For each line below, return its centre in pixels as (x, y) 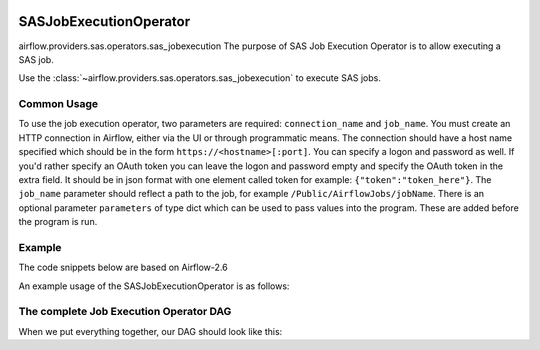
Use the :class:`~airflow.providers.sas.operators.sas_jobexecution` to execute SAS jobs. (200, 78)
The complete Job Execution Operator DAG (125, 312)
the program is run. (58, 222)
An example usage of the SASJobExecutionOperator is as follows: (154, 286)
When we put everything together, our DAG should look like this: (150, 331)
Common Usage (58, 104)
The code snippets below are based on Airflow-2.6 (123, 267)
